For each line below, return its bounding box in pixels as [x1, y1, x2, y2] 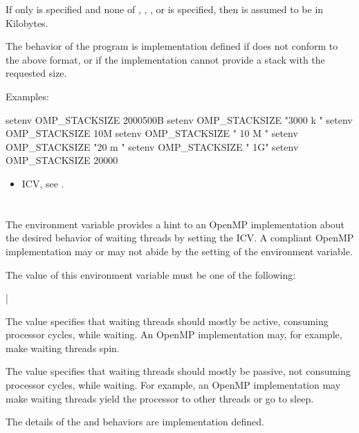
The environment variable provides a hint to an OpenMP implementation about [6, 217, 345, 231]
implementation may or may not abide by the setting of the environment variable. [6, 243, 353, 258]
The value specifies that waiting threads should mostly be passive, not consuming [6, 364, 351, 378]
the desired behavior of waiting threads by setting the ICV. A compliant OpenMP [6, 230, 354, 245]
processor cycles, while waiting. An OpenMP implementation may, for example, [6, 327, 342, 342]
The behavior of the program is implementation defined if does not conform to [6, 39, 338, 53]
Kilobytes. [6, 15, 48, 30]
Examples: [6, 89, 49, 103]
